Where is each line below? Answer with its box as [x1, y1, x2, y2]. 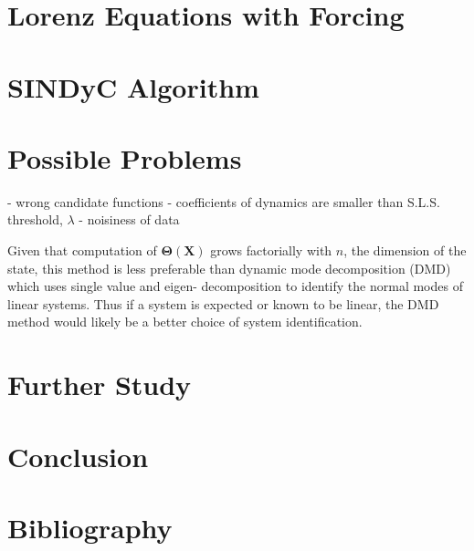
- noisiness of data [79, 210, 180, 229]
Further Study [7, 366, 192, 403]
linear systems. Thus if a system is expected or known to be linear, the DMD [7, 294, 439, 313]
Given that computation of [7, 241, 157, 260]
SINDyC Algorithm [7, 68, 259, 105]
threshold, [7, 210, 63, 229]
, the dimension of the [343, 241, 467, 260]
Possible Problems [7, 139, 242, 176]
